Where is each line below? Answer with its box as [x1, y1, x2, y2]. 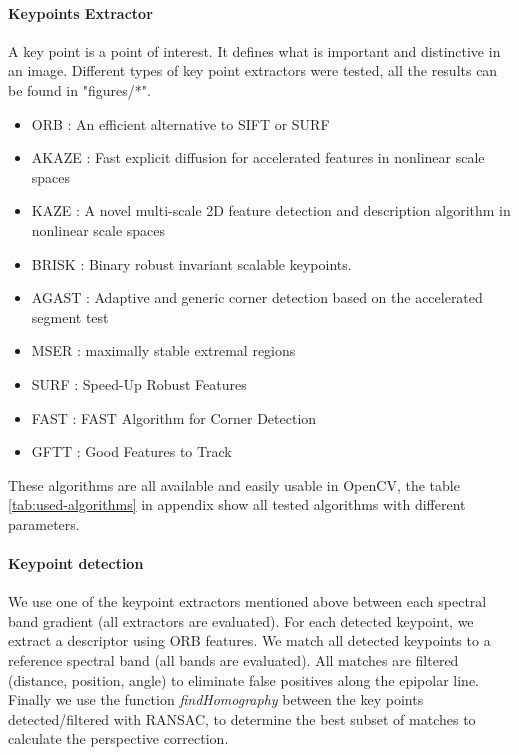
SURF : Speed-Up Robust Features [31, 373, 247, 394]
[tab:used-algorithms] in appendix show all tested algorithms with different [8, 494, 466, 515]
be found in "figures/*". [8, 79, 151, 100]
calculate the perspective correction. [8, 728, 229, 749]
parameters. [8, 513, 80, 534]
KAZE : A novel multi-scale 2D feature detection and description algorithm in [31, 200, 511, 221]
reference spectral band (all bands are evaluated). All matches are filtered [8, 650, 459, 671]
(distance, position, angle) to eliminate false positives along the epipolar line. [8, 669, 480, 690]
